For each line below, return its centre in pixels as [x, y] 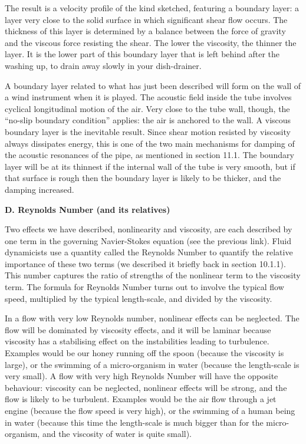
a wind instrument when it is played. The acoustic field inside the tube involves [148, 97]
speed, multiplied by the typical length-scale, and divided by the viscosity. [139, 298]
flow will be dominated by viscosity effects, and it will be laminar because [138, 329]
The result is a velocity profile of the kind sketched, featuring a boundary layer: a [152, 8]
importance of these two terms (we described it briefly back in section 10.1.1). [145, 263]
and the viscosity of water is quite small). [117, 434]
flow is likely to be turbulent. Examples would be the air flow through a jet [141, 399]
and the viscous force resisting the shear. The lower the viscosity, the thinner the [151, 42]
